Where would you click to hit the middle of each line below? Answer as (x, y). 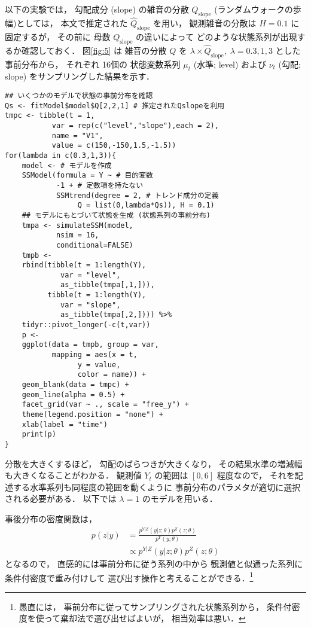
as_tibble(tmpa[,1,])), (108, 285)
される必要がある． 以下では (61, 499)
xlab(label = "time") (65, 424)
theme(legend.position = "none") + (92, 415)
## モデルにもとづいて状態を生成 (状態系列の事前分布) (116, 215)
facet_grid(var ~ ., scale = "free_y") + (105, 405)
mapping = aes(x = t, (94, 355)
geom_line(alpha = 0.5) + (73, 394)
